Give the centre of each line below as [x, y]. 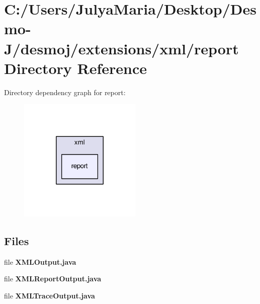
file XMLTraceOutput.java [50, 295]
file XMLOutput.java [40, 261]
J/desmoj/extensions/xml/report [121, 48]
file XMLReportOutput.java [53, 279]
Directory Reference [76, 68]
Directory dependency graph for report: [65, 92]
